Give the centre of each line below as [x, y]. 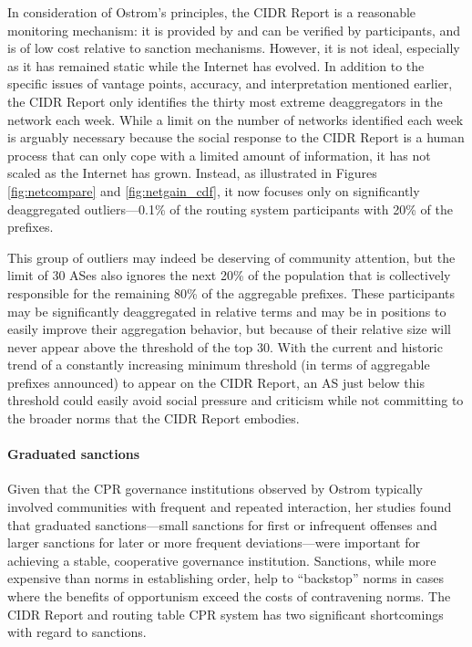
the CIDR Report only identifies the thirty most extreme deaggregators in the [225, 101]
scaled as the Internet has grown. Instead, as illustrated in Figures [192, 173]
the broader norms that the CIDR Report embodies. [154, 418]
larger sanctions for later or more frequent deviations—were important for [214, 543]
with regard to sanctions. [77, 632]
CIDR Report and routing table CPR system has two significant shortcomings [226, 614]
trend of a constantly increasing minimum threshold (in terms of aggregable [219, 365]
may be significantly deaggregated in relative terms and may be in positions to [227, 311]
